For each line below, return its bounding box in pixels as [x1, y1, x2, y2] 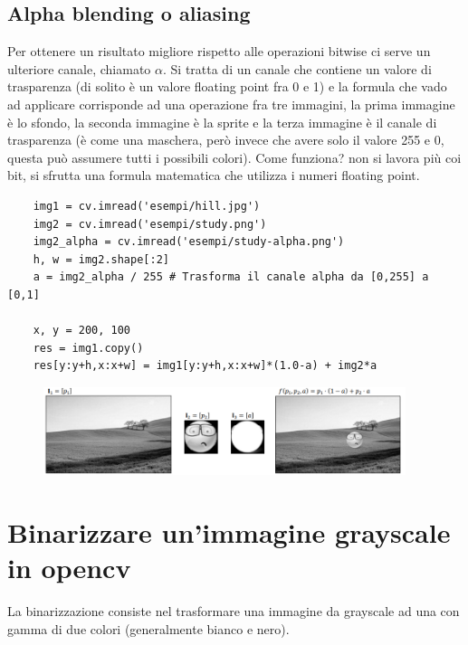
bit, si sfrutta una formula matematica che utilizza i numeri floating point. [7, 166, 420, 185]
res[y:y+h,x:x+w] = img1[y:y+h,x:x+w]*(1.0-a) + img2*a [33, 359, 377, 373]
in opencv [7, 549, 131, 586]
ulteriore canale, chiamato [7, 59, 151, 78]
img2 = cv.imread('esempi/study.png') [33, 217, 267, 231]
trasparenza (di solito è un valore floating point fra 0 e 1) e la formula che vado [7, 77, 447, 96]
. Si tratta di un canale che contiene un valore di [162, 59, 432, 78]
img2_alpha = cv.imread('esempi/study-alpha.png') [33, 235, 345, 249]
